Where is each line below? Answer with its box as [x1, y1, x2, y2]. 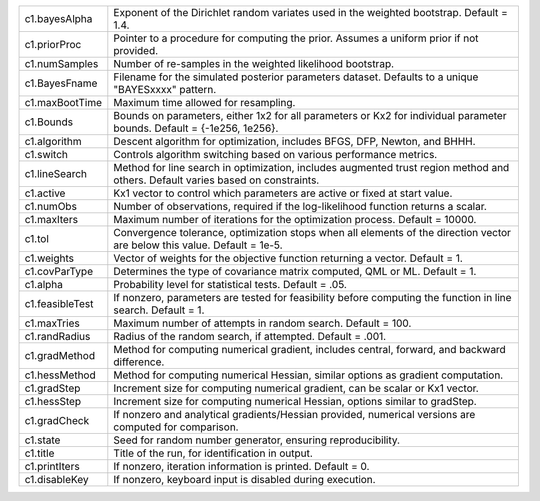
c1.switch [24, 148, 69, 161]
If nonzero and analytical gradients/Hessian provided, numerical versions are [113, 408, 476, 421]
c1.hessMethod [24, 368, 96, 382]
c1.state [24, 433, 61, 447]
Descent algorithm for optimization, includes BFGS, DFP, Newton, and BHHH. [113, 135, 476, 148]
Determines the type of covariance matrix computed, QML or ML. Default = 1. [113, 265, 477, 278]
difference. [113, 355, 165, 369]
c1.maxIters [24, 213, 79, 226]
